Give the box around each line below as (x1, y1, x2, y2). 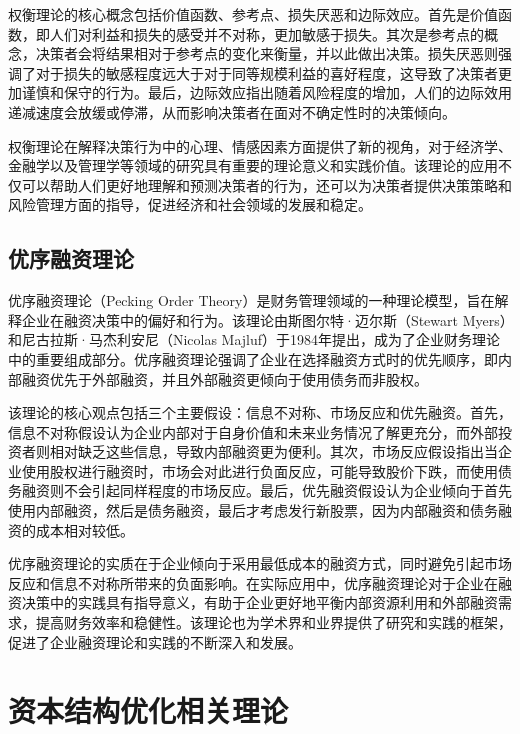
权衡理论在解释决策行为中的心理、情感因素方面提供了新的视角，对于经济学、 (8, 135, 512, 156)
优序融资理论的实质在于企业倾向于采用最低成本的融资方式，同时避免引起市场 (8, 553, 512, 574)
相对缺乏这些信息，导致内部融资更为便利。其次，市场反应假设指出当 (49, 441, 498, 462)
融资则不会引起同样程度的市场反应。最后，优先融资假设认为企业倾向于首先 (21, 480, 512, 501)
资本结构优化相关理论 (8, 690, 289, 731)
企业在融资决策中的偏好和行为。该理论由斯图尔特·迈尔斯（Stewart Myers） (21, 309, 507, 330)
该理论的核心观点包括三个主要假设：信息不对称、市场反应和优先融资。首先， (8, 402, 512, 423)
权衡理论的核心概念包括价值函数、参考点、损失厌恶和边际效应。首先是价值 (8, 4, 498, 24)
